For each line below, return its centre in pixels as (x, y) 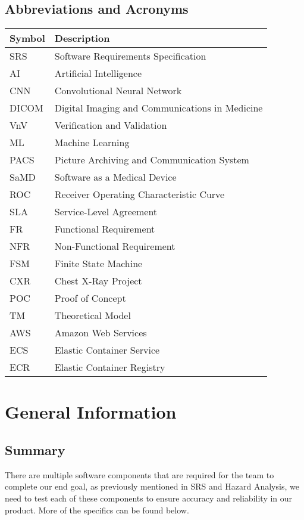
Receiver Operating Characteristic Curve (140, 194)
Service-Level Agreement (106, 212)
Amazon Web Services (101, 333)
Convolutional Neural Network (118, 91)
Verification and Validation (111, 125)
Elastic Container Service (107, 350)
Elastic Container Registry (110, 367)
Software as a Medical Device (115, 177)
